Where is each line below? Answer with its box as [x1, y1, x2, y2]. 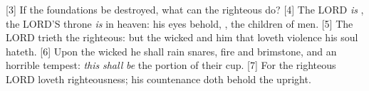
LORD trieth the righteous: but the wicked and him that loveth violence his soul [6, 30, 358, 45]
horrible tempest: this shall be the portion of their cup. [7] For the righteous [6, 58, 336, 73]
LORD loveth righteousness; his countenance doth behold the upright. [6, 71, 311, 86]
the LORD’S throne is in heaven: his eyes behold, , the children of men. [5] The [6, 16, 353, 31]
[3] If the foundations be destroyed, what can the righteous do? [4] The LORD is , [6, 2, 364, 16]
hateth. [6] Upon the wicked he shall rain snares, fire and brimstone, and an [6, 43, 337, 58]
